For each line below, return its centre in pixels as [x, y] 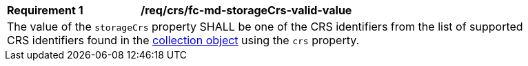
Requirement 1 [45, 10]
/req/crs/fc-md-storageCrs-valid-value [246, 10]
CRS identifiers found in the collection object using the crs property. [183, 40]
